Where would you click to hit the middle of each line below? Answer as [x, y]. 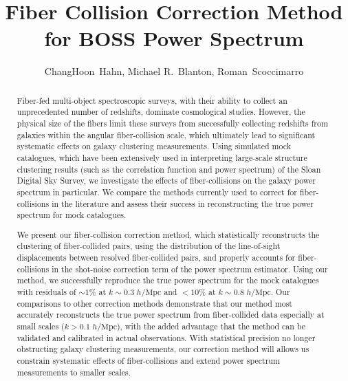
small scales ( [41, 326]
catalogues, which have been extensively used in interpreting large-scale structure [162, 157]
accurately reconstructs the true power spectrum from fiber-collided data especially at [171, 315]
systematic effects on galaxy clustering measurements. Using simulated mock [154, 146]
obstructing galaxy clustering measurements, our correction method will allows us [163, 349]
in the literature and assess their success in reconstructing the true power [183, 203]
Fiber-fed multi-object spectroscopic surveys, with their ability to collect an [152, 100]
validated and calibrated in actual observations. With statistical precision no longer [166, 337]
